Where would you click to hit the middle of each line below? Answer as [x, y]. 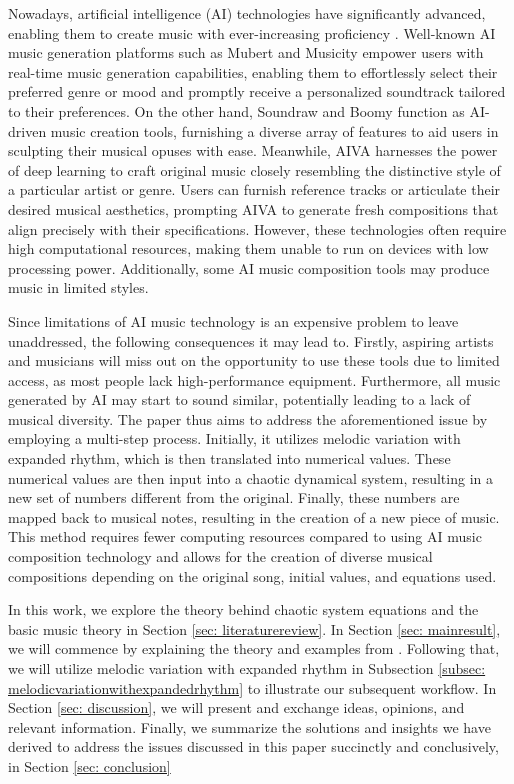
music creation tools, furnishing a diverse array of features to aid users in [274, 130]
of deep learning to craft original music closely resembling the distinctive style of [254, 169]
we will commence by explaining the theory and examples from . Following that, [254, 648]
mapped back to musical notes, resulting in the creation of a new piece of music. [254, 516]
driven [27, 130]
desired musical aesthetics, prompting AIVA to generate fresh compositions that [253, 208]
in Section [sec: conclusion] [89, 765]
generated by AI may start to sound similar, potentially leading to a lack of [239, 399]
